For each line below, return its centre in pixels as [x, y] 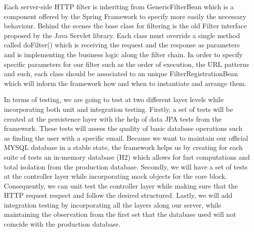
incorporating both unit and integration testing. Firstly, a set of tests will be [119, 109]
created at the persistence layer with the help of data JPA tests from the [113, 118]
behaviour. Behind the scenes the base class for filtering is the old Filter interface [126, 26]
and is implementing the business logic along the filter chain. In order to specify [123, 54]
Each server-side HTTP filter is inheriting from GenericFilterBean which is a [119, 6]
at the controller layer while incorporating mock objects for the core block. [116, 176]
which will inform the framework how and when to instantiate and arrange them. [125, 83]
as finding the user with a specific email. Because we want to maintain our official [126, 137]
